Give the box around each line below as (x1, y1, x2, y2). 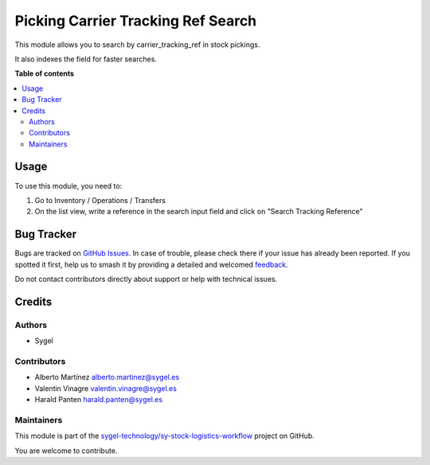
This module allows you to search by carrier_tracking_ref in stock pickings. (14, 40, 260, 49)
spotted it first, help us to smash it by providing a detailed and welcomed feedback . (14, 260, 288, 269)
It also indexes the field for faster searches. (14, 54, 157, 64)
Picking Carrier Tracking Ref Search (14, 12, 257, 29)
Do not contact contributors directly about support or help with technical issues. (14, 275, 278, 284)
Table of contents (14, 68, 75, 79)
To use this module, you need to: (14, 181, 123, 190)
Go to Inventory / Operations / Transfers (34, 195, 166, 205)
